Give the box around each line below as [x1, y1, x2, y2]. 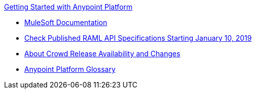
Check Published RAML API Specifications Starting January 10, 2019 [24, 34, 252, 42]
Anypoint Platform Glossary [24, 65, 116, 73]
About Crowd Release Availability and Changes [24, 49, 181, 58]
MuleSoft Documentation [24, 18, 107, 27]
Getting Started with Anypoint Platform [4, 3, 133, 11]
